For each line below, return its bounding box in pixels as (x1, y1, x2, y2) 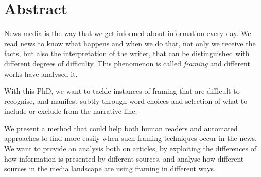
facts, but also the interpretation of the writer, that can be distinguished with (4, 48, 250, 59)
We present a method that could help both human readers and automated (4, 122, 238, 133)
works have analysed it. (4, 68, 78, 79)
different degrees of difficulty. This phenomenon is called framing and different (4, 58, 250, 68)
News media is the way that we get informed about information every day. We (4, 28, 251, 39)
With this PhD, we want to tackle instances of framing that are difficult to (4, 85, 240, 96)
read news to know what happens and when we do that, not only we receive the (4, 38, 256, 48)
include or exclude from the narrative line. (4, 105, 137, 116)
